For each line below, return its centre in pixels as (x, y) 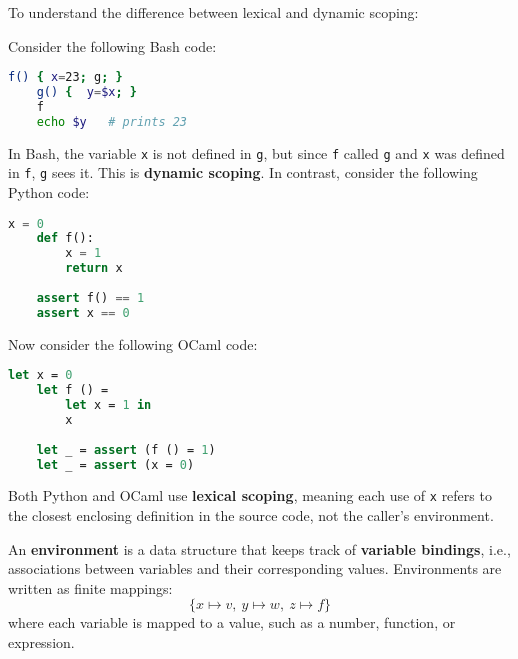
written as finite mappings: (90, 587)
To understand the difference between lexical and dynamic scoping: (213, 12)
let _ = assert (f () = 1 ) (126, 449)
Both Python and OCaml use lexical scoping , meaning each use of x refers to (250, 495)
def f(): (65, 238)
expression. (41, 642)
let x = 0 (40, 375)
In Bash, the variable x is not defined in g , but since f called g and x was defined (256, 152)
